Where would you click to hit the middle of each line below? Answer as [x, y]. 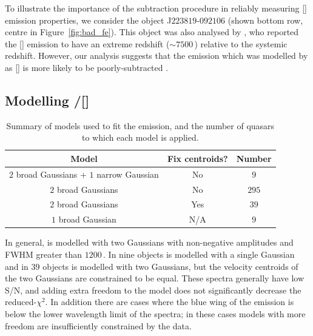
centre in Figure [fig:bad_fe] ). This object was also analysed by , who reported [152, 32]
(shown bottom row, [265, 20]
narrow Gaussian [128, 174]
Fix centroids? [197, 158]
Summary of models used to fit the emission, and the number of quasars [140, 125]
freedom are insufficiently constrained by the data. [98, 325]
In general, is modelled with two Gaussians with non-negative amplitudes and [149, 242]
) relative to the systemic [241, 43]
